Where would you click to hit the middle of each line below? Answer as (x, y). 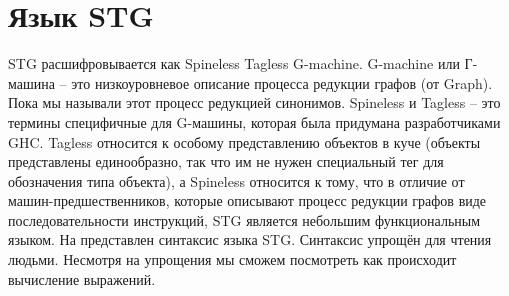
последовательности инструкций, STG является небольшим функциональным (244, 219)
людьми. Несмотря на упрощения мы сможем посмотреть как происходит (232, 259)
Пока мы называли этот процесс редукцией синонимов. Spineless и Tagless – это (254, 102)
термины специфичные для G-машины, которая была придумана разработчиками (254, 121)
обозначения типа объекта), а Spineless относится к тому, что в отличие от (236, 180)
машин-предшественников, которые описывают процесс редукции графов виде (247, 200)
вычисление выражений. (82, 278)
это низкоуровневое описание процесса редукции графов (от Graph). (282, 82)
